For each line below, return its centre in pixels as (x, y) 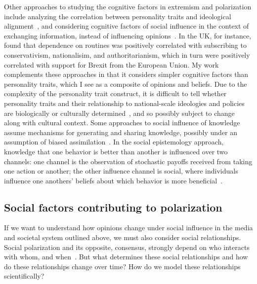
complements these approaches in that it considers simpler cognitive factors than (126, 74)
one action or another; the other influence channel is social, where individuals (121, 171)
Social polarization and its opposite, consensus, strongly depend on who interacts (127, 247)
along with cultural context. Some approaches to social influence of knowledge (122, 123)
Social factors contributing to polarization (113, 207)
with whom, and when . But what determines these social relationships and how (126, 257)
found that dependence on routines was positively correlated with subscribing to (125, 45)
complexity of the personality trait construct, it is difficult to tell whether (115, 93)
